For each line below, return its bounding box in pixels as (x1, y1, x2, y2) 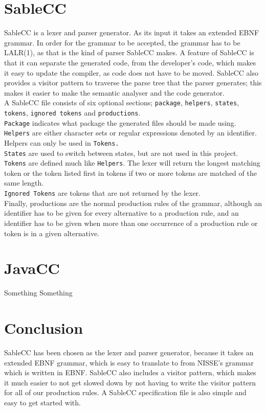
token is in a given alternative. (4, 227, 100, 238)
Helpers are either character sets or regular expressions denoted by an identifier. (4, 127, 257, 138)
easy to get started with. (4, 397, 81, 407)
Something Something (4, 287, 73, 298)
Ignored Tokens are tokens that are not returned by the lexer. (4, 188, 201, 198)
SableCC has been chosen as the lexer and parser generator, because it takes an (4, 347, 254, 357)
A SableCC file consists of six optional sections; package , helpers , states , (4, 97, 239, 108)
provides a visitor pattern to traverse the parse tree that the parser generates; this (4, 77, 262, 88)
